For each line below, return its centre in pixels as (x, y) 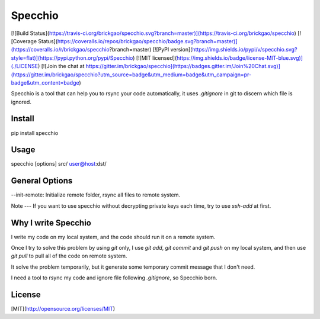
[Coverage (24, 41)
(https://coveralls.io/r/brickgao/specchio (60, 50)
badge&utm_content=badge (45, 82)
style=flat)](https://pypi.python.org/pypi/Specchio (72, 58)
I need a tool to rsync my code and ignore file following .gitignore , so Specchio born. (114, 278)
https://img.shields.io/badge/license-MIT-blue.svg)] (240, 58)
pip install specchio (35, 133)
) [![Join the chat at (61, 66)
